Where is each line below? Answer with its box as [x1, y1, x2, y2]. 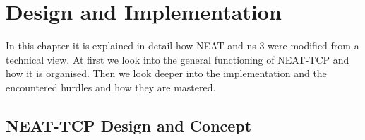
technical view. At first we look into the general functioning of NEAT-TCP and [6, 52, 349, 66]
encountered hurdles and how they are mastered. [6, 79, 216, 94]
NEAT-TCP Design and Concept [6, 114, 252, 136]
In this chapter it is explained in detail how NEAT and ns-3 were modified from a [6, 38, 359, 53]
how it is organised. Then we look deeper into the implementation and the [6, 66, 327, 81]
